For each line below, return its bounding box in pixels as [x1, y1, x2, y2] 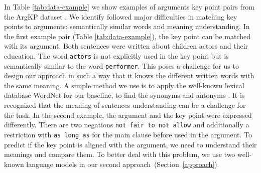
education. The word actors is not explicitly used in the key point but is [4, 50, 229, 61]
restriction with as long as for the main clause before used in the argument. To [4, 129, 252, 139]
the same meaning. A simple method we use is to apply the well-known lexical [4, 80, 244, 90]
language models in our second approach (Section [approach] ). [26, 158, 219, 169]
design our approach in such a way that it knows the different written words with [4, 70, 254, 81]
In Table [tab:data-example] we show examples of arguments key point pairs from [4, 2, 254, 12]
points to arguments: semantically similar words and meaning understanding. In [4, 21, 250, 32]
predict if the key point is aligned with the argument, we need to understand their [4, 139, 257, 149]
